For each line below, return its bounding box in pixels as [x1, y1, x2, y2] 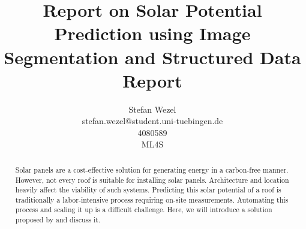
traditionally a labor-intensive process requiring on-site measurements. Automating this [15, 194, 289, 204]
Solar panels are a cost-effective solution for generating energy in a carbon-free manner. [15, 164, 289, 174]
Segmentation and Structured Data [4, 44, 301, 69]
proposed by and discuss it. [15, 215, 101, 225]
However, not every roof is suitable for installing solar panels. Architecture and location [15, 174, 289, 185]
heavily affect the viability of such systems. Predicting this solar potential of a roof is [15, 185, 281, 195]
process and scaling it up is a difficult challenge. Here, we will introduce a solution [15, 204, 272, 215]
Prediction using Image [54, 21, 251, 46]
